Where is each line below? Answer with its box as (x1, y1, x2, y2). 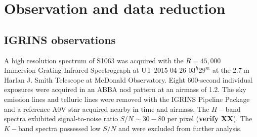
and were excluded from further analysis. (118, 123, 242, 133)
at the (212, 65, 231, 75)
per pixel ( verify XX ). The (167, 113, 252, 124)
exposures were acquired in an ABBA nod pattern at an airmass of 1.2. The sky (4, 84, 247, 94)
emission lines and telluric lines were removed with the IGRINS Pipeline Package (4, 93, 250, 104)
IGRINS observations (4, 32, 116, 47)
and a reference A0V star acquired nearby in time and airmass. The (4, 103, 210, 114)
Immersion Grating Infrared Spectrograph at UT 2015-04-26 (4, 65, 186, 75)
